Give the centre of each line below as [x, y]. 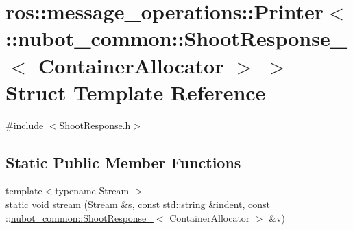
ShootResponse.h [95, 125]
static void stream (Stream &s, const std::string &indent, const [138, 204]
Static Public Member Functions [123, 162]
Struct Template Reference [136, 92]
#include [25, 125]
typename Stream [92, 191]
